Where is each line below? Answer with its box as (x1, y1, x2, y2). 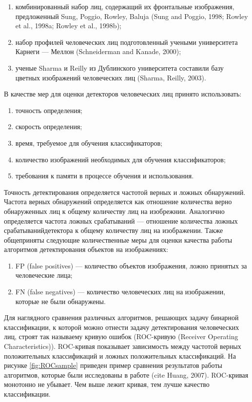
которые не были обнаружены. (15, 296, 106, 306)
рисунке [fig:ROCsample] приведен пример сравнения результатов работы (4, 360, 222, 370)
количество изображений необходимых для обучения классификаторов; (15, 154, 226, 164)
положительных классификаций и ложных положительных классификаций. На (4, 350, 236, 361)
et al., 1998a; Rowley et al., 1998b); (15, 20, 121, 31)
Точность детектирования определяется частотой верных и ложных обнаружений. (4, 187, 246, 197)
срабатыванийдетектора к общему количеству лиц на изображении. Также (4, 225, 223, 235)
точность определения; (15, 105, 83, 115)
